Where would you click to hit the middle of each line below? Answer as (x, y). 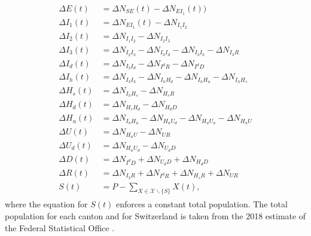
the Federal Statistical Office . (60, 227)
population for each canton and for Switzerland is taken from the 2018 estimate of (155, 216)
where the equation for (46, 204)
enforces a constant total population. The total (202, 204)
